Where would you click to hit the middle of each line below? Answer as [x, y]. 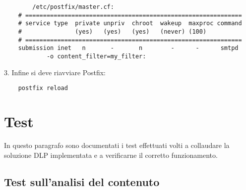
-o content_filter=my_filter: [96, 56]
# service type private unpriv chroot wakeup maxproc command [130, 24]
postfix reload [43, 88]
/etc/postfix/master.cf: [73, 7]
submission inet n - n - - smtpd [128, 48]
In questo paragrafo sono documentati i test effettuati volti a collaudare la [117, 145]
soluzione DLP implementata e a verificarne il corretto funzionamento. [111, 155]
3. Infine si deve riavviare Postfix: [55, 72]
